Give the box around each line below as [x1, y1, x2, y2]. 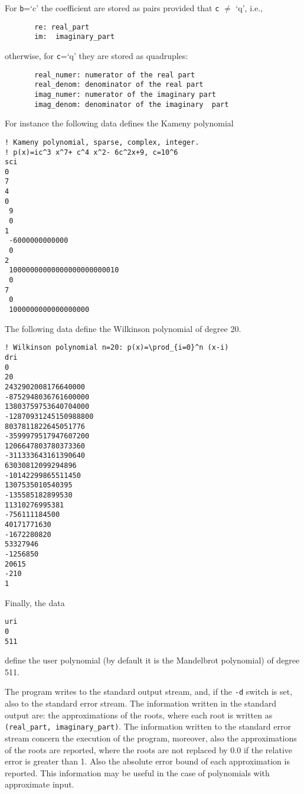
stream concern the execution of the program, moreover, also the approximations [5, 731, 297, 744]
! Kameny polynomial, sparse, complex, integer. [5, 138, 200, 147]
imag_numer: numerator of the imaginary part [34, 90, 216, 99]
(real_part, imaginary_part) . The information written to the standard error [5, 720, 291, 733]
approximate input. [5, 778, 74, 790]
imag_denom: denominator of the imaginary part [34, 100, 229, 109]
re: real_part [34, 22, 90, 31]
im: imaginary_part [34, 32, 115, 41]
